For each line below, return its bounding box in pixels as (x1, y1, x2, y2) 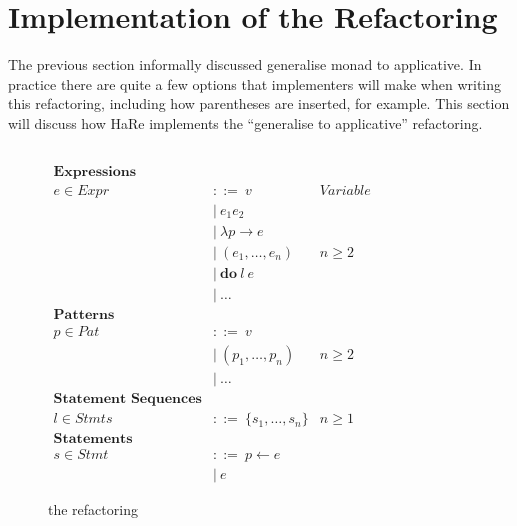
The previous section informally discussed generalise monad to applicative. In (8, 54, 482, 75)
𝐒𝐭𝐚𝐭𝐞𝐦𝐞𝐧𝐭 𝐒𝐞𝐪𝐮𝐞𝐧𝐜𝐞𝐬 (53, 392, 202, 407)
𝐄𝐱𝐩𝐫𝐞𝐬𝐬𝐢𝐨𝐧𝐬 (53, 164, 137, 179)
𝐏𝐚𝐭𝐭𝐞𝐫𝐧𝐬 (53, 308, 115, 323)
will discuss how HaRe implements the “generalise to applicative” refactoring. (8, 112, 483, 133)
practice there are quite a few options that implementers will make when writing (8, 73, 502, 94)
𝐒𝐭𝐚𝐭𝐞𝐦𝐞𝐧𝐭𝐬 (53, 432, 133, 447)
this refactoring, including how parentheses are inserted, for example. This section (8, 93, 510, 114)
